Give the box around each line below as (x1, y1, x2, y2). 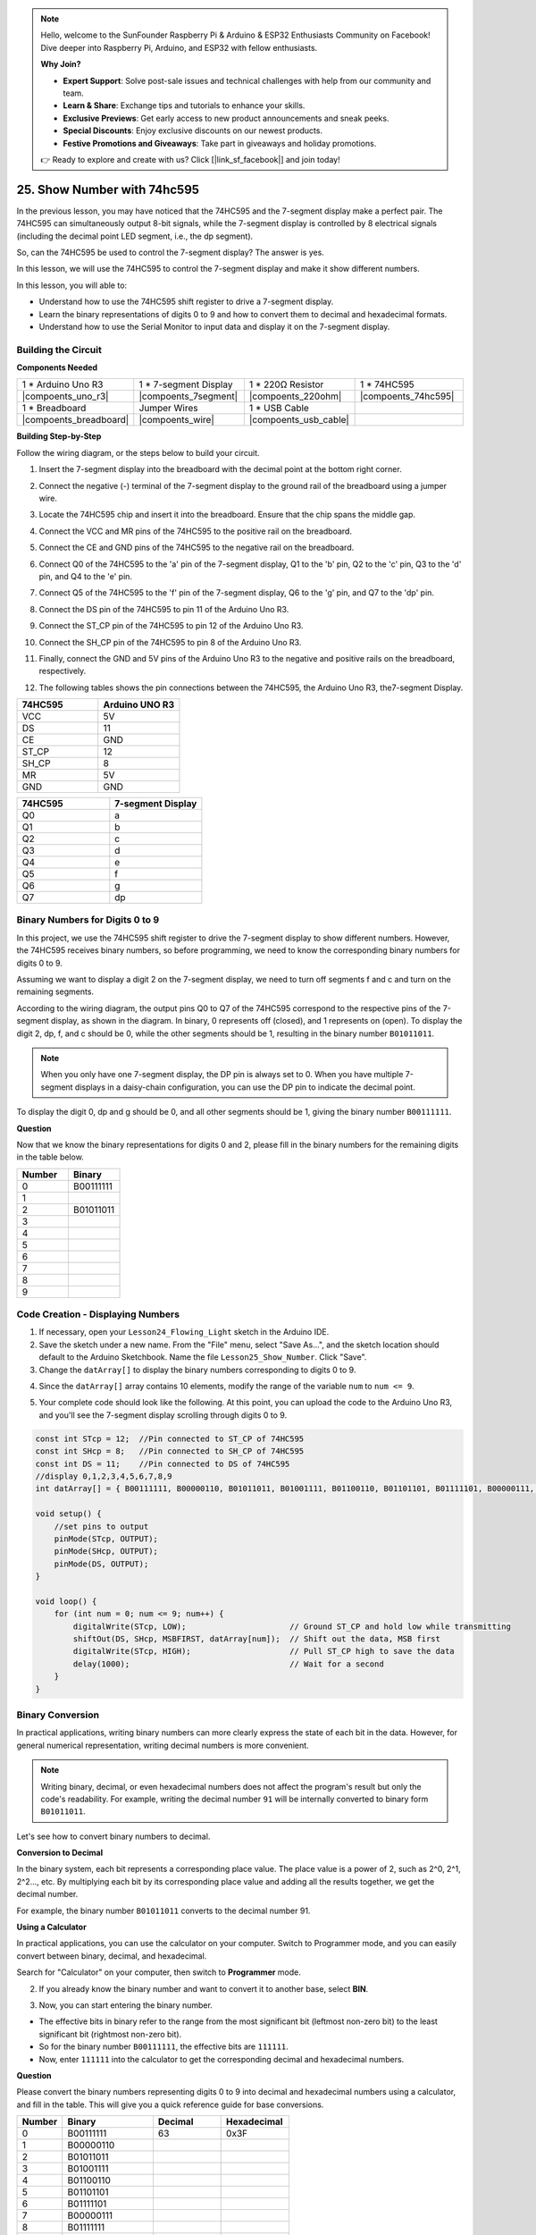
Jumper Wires (138, 402, 198, 415)
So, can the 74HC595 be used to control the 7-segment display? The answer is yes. (16, 247, 325, 257)
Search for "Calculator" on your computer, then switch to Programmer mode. (16, 1967, 301, 1978)
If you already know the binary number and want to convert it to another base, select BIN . (38, 1983, 369, 1994)
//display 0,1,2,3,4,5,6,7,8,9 (35, 1471, 173, 1481)
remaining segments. (16, 986, 94, 997)
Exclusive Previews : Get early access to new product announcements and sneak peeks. (63, 113, 389, 123)
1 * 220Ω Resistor (248, 378, 324, 391)
